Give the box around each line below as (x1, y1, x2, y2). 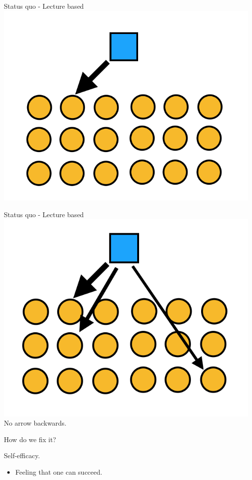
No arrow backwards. (4, 418, 66, 428)
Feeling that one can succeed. (15, 467, 102, 477)
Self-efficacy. (4, 450, 40, 461)
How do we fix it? (4, 434, 56, 444)
